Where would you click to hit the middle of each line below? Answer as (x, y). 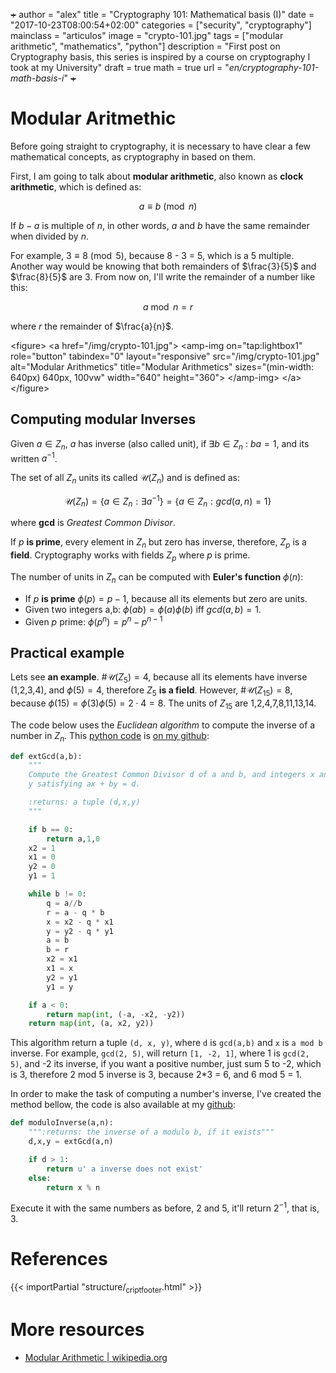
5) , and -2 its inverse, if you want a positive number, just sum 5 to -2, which (166, 1064)
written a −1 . (34, 457)
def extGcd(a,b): (46, 756)
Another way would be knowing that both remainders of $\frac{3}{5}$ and (163, 266)
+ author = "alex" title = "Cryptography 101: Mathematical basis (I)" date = (162, 14)
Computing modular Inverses (103, 419)
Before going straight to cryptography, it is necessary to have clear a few (161, 146)
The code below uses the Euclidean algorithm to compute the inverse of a (163, 725)
